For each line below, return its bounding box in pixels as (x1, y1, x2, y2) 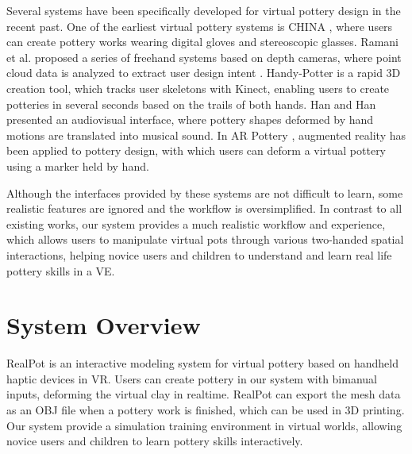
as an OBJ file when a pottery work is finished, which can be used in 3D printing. (6, 402, 405, 417)
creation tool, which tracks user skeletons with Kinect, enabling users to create (6, 79, 390, 96)
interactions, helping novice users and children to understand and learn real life (6, 246, 392, 263)
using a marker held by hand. (6, 157, 149, 174)
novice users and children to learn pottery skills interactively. (6, 433, 303, 449)
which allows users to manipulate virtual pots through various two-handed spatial (6, 231, 404, 248)
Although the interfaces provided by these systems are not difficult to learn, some (6, 184, 403, 201)
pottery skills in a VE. (6, 262, 115, 279)
